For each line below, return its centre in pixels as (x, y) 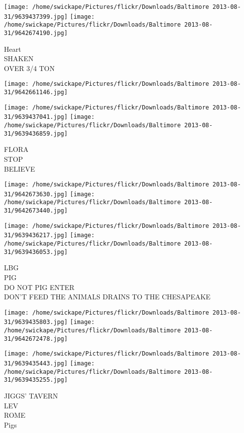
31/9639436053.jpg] (36, 252)
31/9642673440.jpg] (36, 211)
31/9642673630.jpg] (36, 194)
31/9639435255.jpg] (36, 380)
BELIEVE (20, 168)
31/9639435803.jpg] (36, 322)
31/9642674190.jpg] (36, 33)
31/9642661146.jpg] (36, 92)
